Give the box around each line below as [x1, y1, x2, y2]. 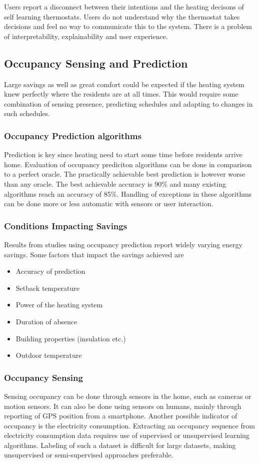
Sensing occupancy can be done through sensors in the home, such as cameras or [4, 390, 251, 401]
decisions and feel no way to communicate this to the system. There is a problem [4, 21, 252, 32]
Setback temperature [15, 282, 80, 293]
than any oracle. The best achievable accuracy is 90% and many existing [4, 178, 226, 189]
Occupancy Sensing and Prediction [4, 55, 188, 71]
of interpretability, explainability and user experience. [4, 31, 168, 41]
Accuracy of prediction [15, 266, 85, 276]
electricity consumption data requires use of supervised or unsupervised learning [4, 430, 249, 440]
